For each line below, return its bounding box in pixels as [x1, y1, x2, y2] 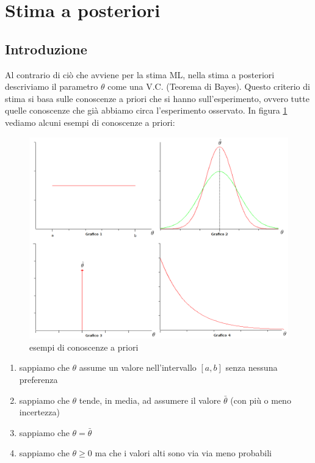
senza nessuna [225, 361, 278, 374]
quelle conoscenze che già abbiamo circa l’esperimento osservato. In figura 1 [5, 104, 288, 117]
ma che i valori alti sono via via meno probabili [95, 447, 272, 459]
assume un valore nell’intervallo [79, 361, 197, 374]
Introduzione [5, 39, 87, 58]
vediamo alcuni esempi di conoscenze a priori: [5, 115, 175, 128]
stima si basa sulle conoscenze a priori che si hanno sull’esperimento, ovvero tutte [5, 92, 310, 104]
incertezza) [19, 406, 60, 418]
